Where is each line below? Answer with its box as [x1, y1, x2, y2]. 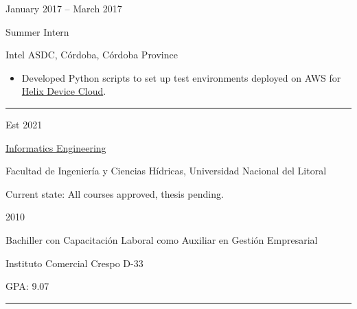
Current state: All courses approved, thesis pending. [5, 186, 224, 201]
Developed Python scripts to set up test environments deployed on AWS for [21, 70, 341, 84]
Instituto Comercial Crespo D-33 [5, 255, 143, 270]
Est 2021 [5, 117, 43, 131]
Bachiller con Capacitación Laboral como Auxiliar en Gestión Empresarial [5, 232, 318, 247]
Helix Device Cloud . [21, 84, 106, 98]
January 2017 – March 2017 [5, 1, 122, 15]
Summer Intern [5, 24, 69, 38]
